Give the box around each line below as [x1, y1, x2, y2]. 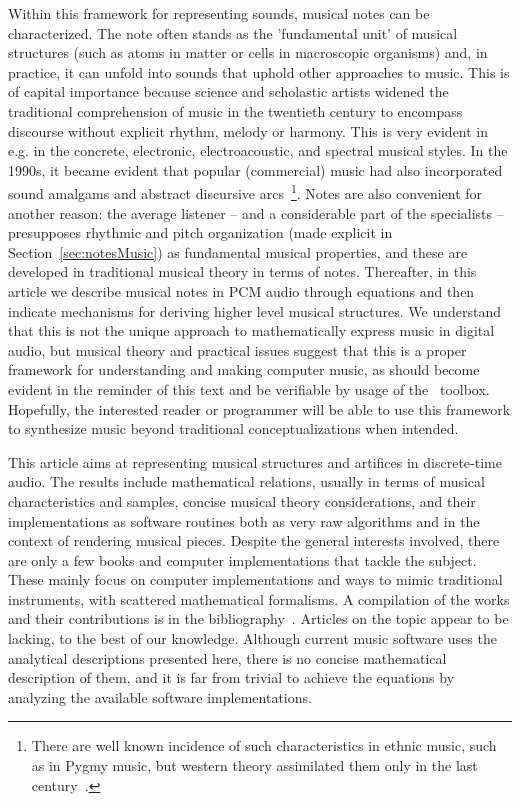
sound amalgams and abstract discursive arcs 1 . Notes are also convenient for [8, 180, 483, 203]
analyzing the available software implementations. [8, 686, 312, 707]
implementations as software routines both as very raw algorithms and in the [8, 510, 480, 531]
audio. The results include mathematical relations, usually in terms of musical [8, 471, 485, 492]
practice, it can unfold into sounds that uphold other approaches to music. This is [8, 61, 510, 82]
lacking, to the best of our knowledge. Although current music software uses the [8, 628, 497, 649]
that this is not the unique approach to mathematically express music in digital [8, 320, 495, 341]
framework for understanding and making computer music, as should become [8, 359, 480, 380]
